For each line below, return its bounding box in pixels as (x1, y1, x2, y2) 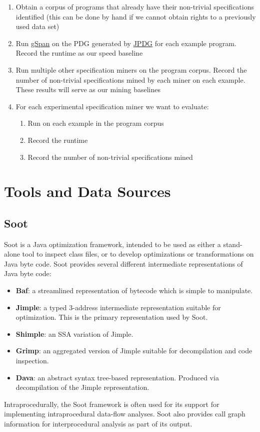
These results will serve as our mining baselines (15, 84, 160, 95)
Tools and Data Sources (4, 181, 171, 201)
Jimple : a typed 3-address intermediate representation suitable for (15, 302, 221, 312)
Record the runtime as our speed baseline (15, 48, 143, 58)
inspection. (15, 355, 49, 366)
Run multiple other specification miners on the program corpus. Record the (15, 64, 247, 75)
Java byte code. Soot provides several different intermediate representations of (4, 258, 243, 269)
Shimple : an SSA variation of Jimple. (15, 328, 133, 339)
